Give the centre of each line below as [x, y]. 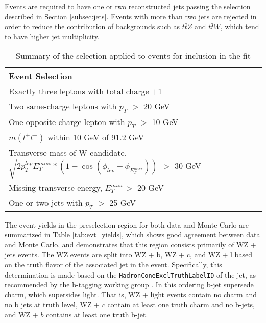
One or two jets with [46, 203]
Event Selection [41, 76]
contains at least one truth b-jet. [97, 314]
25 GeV [123, 203]
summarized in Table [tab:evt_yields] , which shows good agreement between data [132, 234]
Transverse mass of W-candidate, [68, 152]
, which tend [240, 26]
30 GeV [188, 165]
